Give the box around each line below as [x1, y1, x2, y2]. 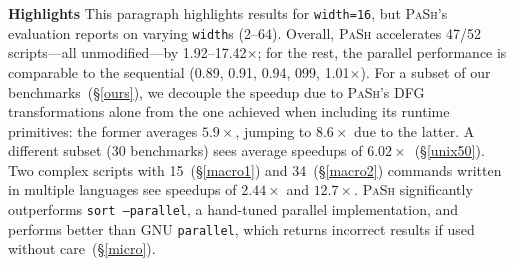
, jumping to [235, 120, 312, 141]
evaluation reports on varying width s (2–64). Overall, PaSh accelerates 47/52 [8, 22, 481, 43]
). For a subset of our [360, 61, 491, 82]
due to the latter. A [354, 120, 475, 141]
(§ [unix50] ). [414, 140, 485, 161]
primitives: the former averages [8, 120, 198, 141]
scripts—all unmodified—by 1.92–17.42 [8, 42, 247, 63]
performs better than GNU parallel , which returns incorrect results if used [8, 218, 475, 239]
